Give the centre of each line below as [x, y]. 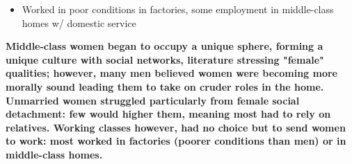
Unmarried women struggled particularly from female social [153, 100]
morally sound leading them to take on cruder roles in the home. [165, 86]
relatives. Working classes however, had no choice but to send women [176, 127]
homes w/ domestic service [79, 22]
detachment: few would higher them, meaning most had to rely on [168, 114]
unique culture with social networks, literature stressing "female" [165, 59]
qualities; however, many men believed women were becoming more [171, 73]
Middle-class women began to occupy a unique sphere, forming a [165, 46]
